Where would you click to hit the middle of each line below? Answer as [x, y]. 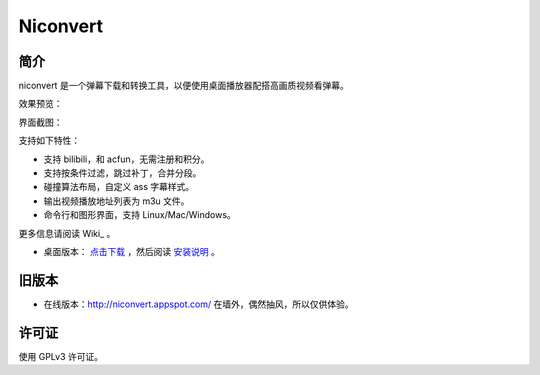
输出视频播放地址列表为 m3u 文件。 [116, 201]
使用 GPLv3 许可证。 [61, 356]
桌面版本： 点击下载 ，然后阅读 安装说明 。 [131, 251]
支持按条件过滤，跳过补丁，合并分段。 [122, 173]
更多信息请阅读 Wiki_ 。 [67, 233]
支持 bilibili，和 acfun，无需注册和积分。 [126, 159]
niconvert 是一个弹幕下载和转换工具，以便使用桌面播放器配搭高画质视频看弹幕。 [183, 86]
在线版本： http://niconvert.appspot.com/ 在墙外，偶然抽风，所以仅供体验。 [198, 304]
